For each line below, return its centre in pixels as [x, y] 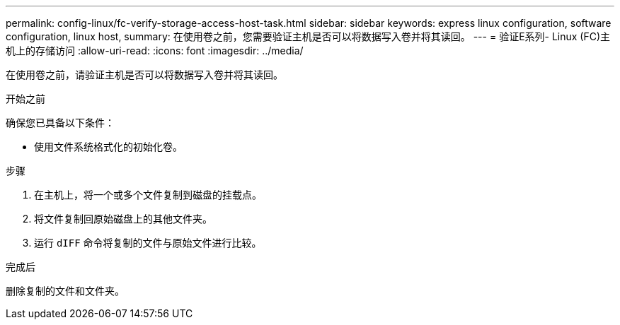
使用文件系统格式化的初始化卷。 [108, 147]
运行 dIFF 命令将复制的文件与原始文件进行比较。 [148, 243]
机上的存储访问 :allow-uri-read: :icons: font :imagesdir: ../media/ [155, 51]
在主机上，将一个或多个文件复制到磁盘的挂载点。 [148, 195]
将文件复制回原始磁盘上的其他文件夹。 [123, 219]
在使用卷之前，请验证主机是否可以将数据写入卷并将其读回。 [144, 75]
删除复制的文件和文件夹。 [65, 291]
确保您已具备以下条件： [60, 123]
